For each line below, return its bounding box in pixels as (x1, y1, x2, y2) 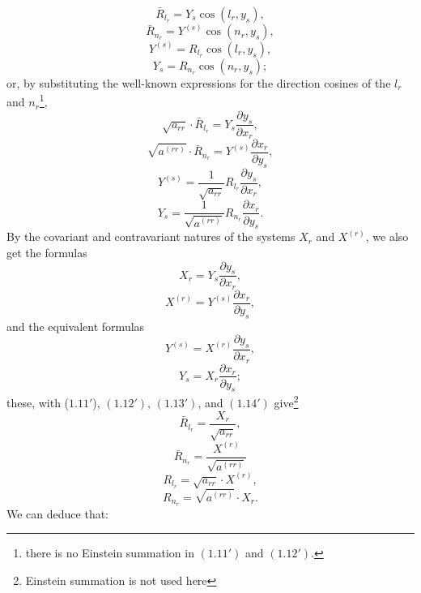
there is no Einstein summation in (25, 544, 194, 561)
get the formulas (6, 243, 87, 260)
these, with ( (6, 394, 70, 411)
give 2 (274, 392, 299, 411)
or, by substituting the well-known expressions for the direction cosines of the (6, 74, 391, 91)
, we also (365, 228, 409, 245)
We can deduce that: (6, 505, 108, 522)
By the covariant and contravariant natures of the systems (6, 228, 296, 245)
